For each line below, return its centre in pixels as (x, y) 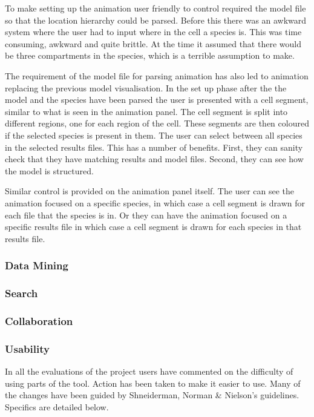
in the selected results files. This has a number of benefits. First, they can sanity (154, 147)
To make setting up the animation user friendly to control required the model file (155, 8)
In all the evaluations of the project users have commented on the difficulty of (149, 371)
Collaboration (39, 320)
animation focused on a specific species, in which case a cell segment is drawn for (155, 202)
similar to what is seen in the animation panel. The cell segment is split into (146, 111)
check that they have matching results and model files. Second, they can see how (154, 159)
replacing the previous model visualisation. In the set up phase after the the (146, 87)
